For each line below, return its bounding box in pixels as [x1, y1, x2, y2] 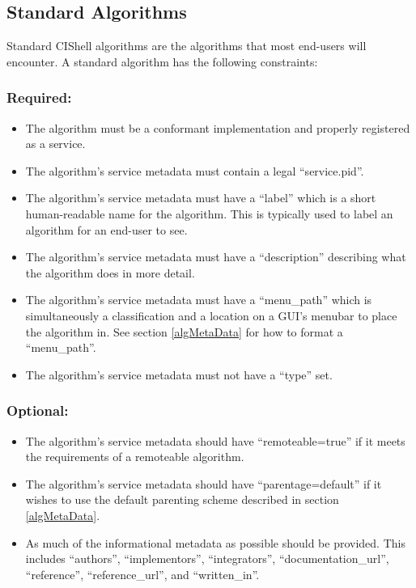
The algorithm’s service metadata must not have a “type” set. [25, 366, 333, 383]
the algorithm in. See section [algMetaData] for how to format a [25, 323, 343, 340]
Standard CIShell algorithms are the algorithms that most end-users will [6, 37, 367, 54]
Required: [6, 87, 72, 108]
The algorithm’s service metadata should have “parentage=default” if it [25, 475, 382, 492]
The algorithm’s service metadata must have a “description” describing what [25, 248, 406, 265]
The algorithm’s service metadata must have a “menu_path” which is [25, 291, 372, 308]
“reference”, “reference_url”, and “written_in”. [25, 565, 260, 582]
